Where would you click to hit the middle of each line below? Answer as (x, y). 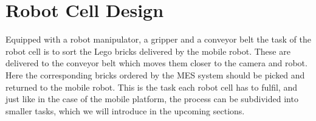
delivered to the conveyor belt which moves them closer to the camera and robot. (156, 63)
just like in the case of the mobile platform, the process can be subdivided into (152, 99)
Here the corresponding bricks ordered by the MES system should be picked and (155, 74)
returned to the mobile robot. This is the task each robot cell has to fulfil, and (151, 87)
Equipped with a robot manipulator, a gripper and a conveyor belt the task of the (158, 39)
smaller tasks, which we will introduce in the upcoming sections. (125, 110)
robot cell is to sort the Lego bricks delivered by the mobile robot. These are (148, 51)
